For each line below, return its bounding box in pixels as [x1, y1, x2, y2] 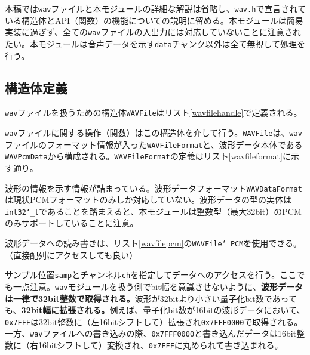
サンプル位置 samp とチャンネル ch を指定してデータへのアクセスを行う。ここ [5, 268, 297, 281]
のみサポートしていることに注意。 [5, 217, 139, 229]
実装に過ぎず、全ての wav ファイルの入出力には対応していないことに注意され [5, 26, 302, 38]
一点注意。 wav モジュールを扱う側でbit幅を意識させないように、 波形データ [13, 280, 303, 292]
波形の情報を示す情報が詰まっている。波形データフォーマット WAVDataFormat [5, 181, 302, 194]
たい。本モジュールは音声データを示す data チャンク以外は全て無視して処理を [5, 37, 306, 50]
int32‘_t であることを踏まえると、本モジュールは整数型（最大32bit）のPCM [5, 205, 302, 217]
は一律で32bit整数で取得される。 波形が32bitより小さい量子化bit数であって [5, 292, 297, 304]
